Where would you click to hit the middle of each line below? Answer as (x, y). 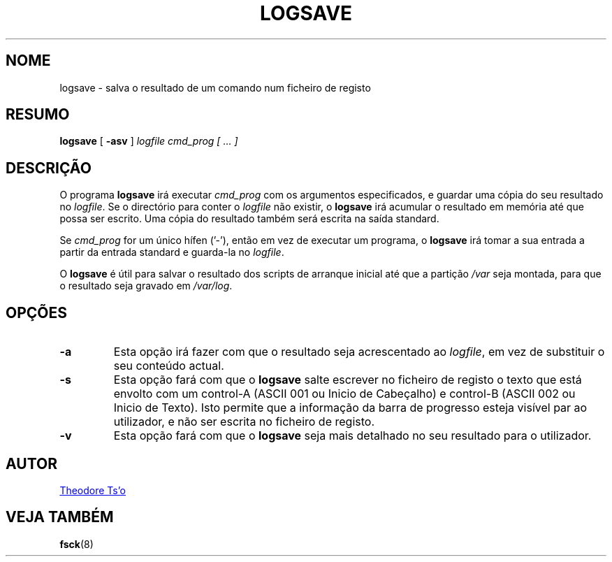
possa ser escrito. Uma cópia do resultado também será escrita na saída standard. (249, 219)
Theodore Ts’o (93, 490)
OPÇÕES (37, 312)
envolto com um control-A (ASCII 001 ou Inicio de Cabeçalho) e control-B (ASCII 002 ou (344, 394)
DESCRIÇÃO (49, 168)
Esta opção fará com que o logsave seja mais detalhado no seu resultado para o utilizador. (352, 436)
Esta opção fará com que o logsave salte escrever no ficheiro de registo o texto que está (348, 380)
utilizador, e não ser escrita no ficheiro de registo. (244, 422)
